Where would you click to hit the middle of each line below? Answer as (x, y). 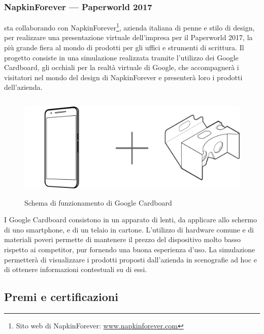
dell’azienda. (23, 87)
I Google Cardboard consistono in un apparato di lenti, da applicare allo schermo (130, 220)
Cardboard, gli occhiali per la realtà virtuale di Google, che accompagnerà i (122, 67)
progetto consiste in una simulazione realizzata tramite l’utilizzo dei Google (121, 57)
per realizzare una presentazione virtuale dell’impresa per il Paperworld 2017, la (128, 37)
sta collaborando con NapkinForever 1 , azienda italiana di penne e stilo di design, (129, 27)
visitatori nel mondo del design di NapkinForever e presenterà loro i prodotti (123, 77)
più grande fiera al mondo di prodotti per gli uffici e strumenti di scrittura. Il (124, 47)
